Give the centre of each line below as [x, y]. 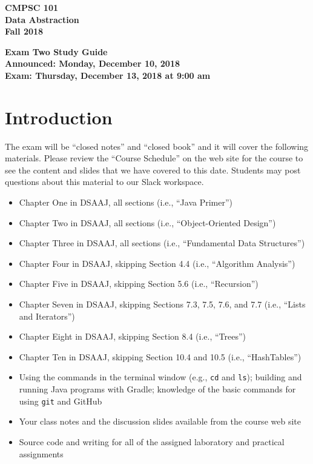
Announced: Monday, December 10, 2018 [93, 63]
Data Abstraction [42, 19]
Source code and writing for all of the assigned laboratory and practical [152, 441]
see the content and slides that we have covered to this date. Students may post [153, 170]
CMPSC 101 [32, 7]
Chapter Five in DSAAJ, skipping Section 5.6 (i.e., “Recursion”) [139, 284]
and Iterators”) [47, 316]
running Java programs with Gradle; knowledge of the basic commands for [157, 389]
